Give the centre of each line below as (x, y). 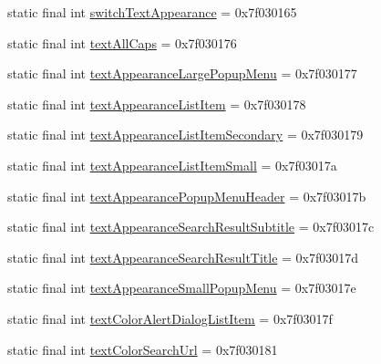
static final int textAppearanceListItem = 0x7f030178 (157, 104)
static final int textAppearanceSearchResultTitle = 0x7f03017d (183, 257)
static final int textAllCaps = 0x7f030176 (122, 42)
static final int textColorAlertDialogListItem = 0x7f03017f (170, 318)
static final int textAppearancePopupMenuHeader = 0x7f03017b (187, 196)
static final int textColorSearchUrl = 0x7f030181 (143, 349)
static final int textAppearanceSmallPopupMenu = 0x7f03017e (182, 288)
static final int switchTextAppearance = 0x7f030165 (152, 12)
